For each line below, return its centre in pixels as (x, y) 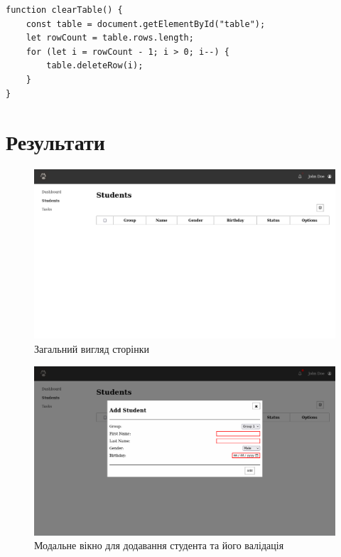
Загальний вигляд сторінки (92, 348)
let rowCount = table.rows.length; (110, 38)
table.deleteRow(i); (95, 66)
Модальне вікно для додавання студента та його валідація (159, 545)
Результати (55, 142)
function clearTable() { (64, 10)
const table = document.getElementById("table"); (146, 24)
